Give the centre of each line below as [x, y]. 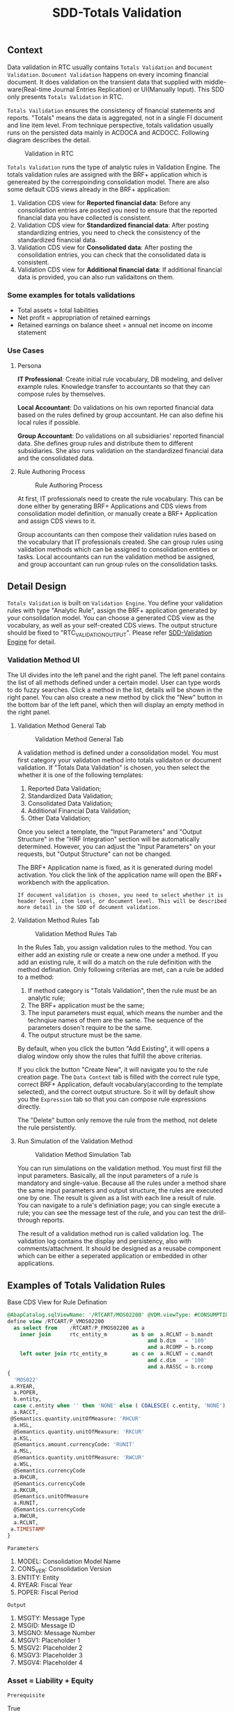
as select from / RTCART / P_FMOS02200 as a [79, 1328]
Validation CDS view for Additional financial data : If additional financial [119, 270]
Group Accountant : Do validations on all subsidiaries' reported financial [120, 436]
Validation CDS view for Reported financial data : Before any [104, 202]
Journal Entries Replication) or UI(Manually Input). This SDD [139, 89]
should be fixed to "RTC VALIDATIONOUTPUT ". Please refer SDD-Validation [110, 633]
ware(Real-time [29, 89]
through [29, 1220]
